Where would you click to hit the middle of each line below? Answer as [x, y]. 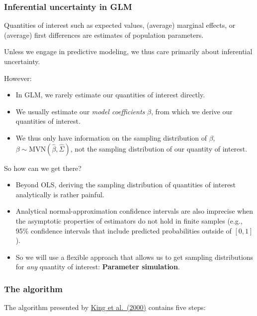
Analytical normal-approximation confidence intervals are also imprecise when [134, 211]
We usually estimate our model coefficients [80, 111]
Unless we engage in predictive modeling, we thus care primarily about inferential [128, 51]
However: [18, 78]
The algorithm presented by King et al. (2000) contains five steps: [105, 307]
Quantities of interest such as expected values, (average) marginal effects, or [120, 25]
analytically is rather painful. [60, 194]
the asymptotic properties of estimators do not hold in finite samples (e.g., [129, 220]
